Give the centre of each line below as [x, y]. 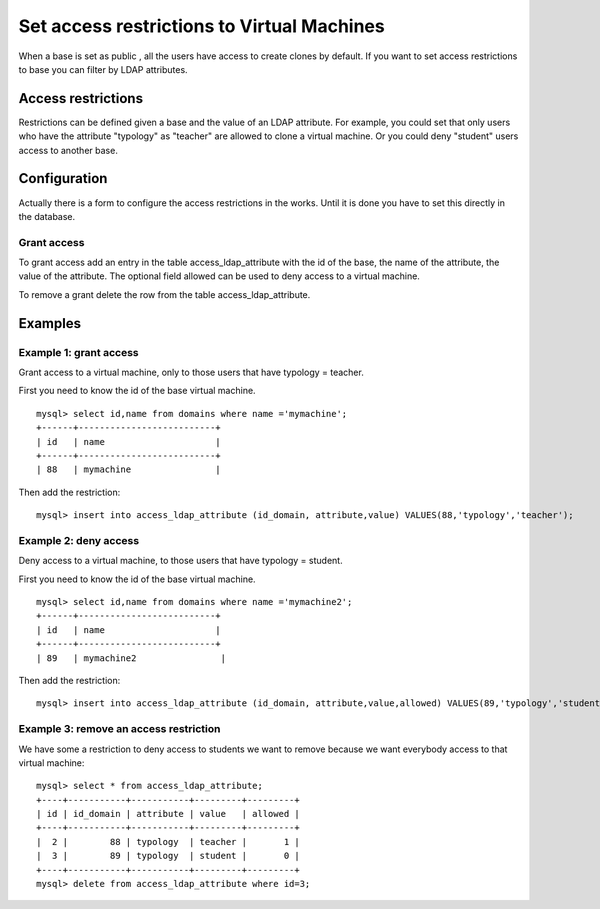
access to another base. [68, 150]
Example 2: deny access [79, 540]
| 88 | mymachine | [129, 469]
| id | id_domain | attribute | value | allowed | [168, 814]
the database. [47, 216]
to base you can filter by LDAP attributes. [103, 69]
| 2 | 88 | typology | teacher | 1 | [168, 841]
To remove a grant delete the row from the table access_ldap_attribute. [164, 294]
